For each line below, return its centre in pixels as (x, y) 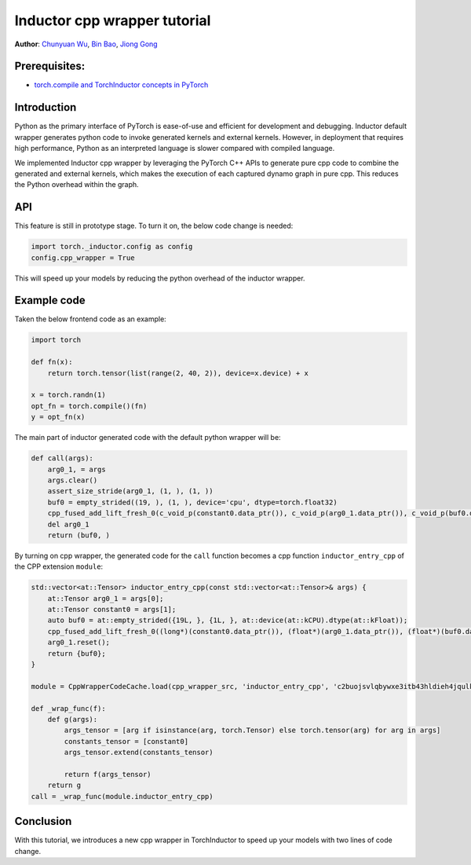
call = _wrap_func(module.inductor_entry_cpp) (122, 796)
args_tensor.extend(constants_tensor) (139, 753)
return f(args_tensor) (108, 774)
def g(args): (73, 719)
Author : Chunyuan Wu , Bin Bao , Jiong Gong (86, 44)
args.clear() (73, 480)
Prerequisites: (50, 66)
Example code (50, 301)
